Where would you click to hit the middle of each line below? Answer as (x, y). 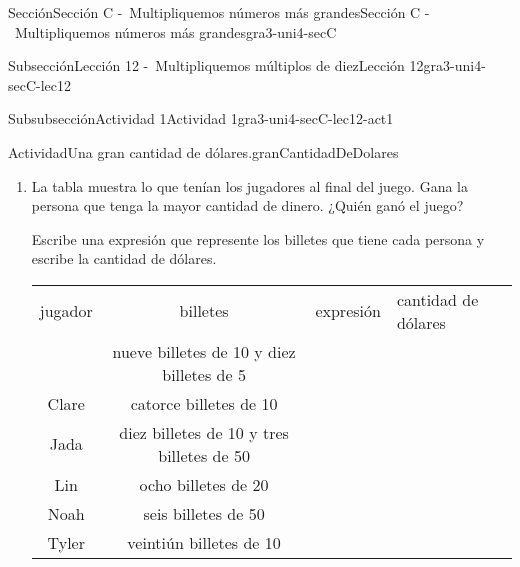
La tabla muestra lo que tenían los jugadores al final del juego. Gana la (249, 185)
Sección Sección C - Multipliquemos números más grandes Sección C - (219, 12)
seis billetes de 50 (204, 513)
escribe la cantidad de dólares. (124, 258)
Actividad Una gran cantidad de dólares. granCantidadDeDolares (203, 151)
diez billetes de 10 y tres (204, 432)
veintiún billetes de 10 (204, 542)
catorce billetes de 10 (204, 403)
